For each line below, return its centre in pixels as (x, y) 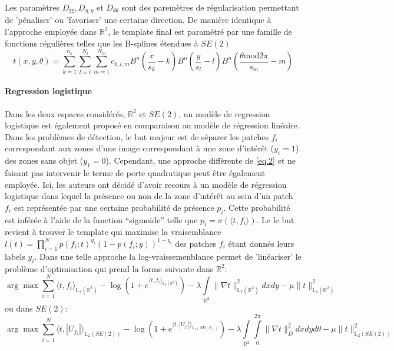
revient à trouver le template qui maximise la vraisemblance (113, 232)
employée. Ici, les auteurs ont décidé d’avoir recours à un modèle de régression (146, 184)
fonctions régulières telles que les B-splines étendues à (102, 43)
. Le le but (275, 219)
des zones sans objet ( (44, 160)
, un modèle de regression (224, 113)
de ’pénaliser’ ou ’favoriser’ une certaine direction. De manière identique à (138, 20)
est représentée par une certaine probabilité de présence (114, 207)
